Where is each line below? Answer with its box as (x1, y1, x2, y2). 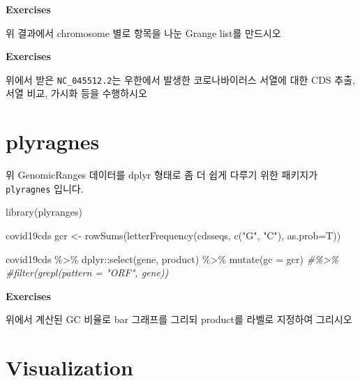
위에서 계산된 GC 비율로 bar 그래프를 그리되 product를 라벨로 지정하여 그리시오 (6, 312, 352, 327)
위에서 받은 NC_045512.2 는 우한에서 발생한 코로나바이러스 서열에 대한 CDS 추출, (6, 72, 355, 87)
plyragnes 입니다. (6, 181, 84, 195)
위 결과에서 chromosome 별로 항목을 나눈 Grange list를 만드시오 (6, 25, 281, 40)
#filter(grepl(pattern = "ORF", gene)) (6, 265, 169, 280)
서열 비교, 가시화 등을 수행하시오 (6, 86, 147, 100)
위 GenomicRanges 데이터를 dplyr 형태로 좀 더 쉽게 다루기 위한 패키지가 (6, 167, 318, 182)
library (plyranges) (6, 204, 82, 219)
